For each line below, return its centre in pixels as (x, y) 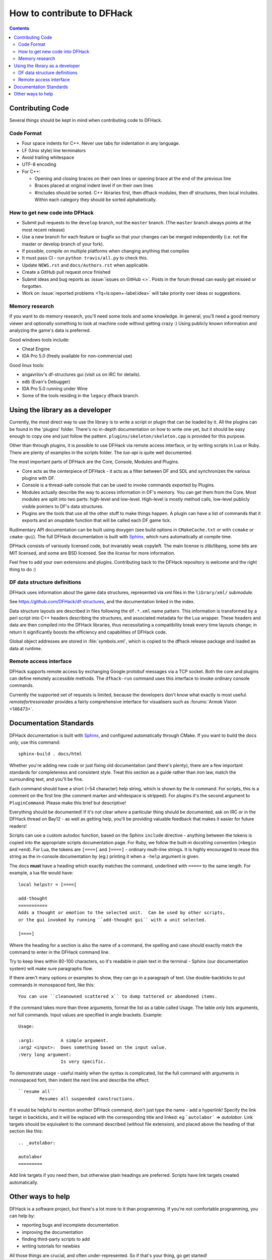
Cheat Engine (36, 349)
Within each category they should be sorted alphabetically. (96, 200)
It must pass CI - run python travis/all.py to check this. (85, 258)
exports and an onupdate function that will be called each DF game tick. (96, 520)
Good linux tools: (27, 365)
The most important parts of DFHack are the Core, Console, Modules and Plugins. (94, 462)
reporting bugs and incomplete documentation (70, 1225)
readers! (18, 826)
